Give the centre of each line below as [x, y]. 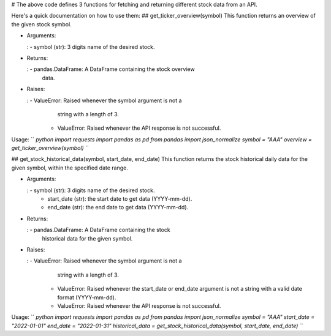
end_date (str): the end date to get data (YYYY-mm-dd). [118, 207]
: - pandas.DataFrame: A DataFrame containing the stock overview [111, 69]
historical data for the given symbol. [87, 238]
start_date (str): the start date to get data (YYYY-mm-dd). [120, 199]
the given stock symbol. [41, 24]
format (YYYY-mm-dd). [87, 297]
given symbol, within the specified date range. [70, 168]
